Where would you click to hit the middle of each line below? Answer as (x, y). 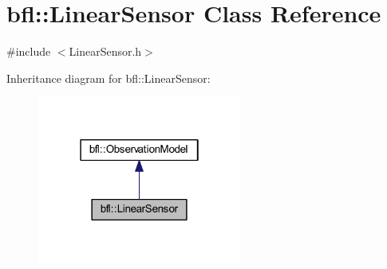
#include (29, 51)
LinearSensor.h (105, 51)
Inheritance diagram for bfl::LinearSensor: (109, 78)
